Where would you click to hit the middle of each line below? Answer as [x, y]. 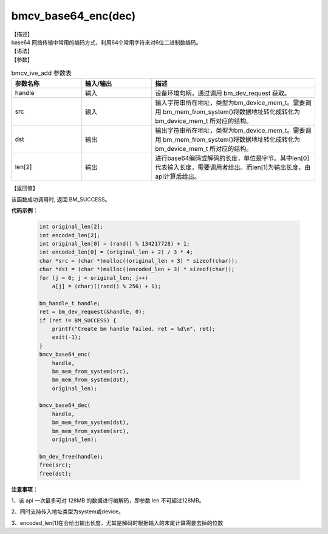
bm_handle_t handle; [70, 303]
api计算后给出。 [178, 176]
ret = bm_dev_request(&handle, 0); [92, 312]
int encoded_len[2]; [70, 235]
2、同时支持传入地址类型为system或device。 [67, 511]
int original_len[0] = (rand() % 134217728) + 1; [114, 244]
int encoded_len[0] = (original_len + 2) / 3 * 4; [116, 252]
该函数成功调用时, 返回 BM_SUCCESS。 [61, 199]
